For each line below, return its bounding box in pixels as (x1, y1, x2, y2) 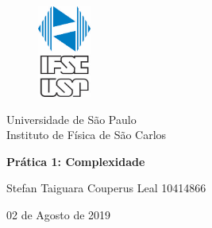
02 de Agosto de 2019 (6, 207, 111, 223)
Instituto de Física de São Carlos (6, 126, 167, 143)
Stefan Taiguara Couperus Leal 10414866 (6, 180, 206, 196)
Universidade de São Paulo (6, 110, 137, 127)
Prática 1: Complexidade (6, 153, 145, 169)
